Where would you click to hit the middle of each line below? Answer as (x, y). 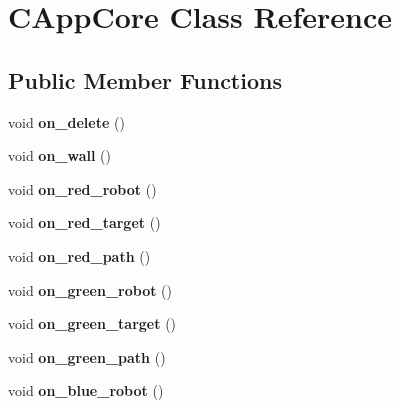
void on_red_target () (84, 222)
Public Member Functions (145, 79)
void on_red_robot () (82, 188)
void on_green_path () (87, 356)
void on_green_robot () (90, 289)
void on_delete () (66, 121)
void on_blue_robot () (86, 390)
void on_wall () (60, 155)
